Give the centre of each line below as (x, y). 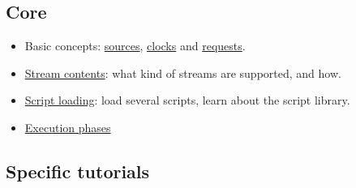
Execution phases (68, 127)
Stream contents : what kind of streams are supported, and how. (183, 73)
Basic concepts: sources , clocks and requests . (135, 46)
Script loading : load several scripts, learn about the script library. (187, 100)
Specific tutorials (78, 171)
